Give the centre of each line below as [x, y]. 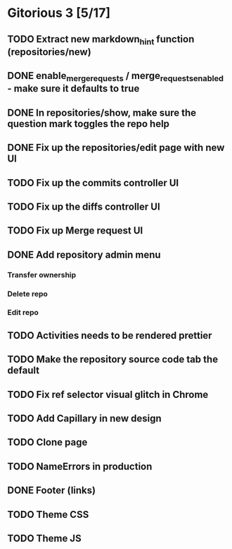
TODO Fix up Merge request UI [75, 231]
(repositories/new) [49, 52]
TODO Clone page [47, 442]
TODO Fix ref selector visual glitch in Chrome [108, 394]
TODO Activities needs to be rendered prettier [110, 336]
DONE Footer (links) [52, 491]
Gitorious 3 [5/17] [59, 13]
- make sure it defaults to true [73, 89]
